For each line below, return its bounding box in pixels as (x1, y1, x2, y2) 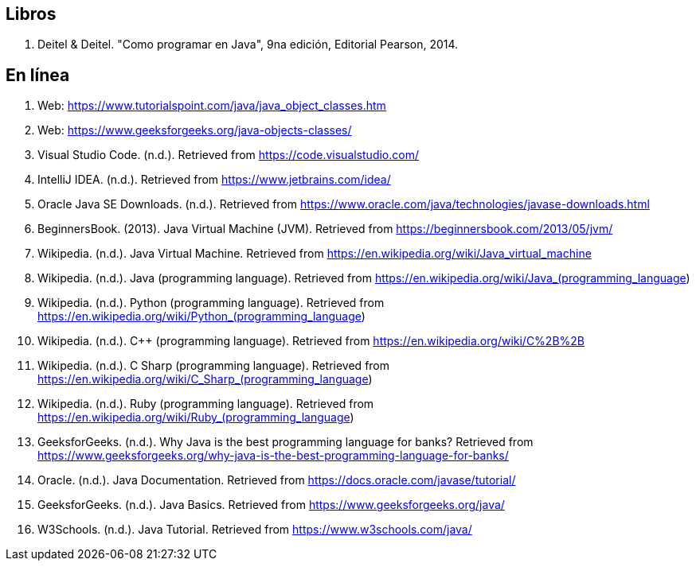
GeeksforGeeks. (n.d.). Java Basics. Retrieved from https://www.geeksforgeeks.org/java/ (37, 498, 505, 512)
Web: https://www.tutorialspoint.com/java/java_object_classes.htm (37, 99, 386, 113)
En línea (6, 64, 70, 85)
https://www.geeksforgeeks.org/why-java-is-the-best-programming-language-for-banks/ (37, 449, 509, 463)
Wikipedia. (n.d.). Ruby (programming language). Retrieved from (37, 397, 374, 411)
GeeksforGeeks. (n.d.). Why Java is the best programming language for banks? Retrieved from (37, 435, 534, 449)
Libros (6, 4, 57, 24)
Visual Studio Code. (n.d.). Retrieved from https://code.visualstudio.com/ (37, 148, 419, 162)
